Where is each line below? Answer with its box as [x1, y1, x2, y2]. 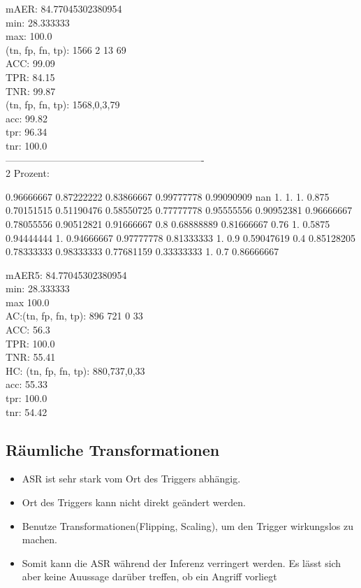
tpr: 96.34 [6, 124, 47, 139]
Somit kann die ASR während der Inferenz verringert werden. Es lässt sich [22, 555, 341, 570]
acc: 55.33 [6, 377, 47, 392]
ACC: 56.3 [6, 322, 50, 337]
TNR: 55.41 [6, 350, 56, 364]
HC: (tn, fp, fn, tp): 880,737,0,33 [6, 363, 145, 378]
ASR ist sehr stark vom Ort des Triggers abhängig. [22, 471, 241, 486]
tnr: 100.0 [6, 138, 47, 152]
